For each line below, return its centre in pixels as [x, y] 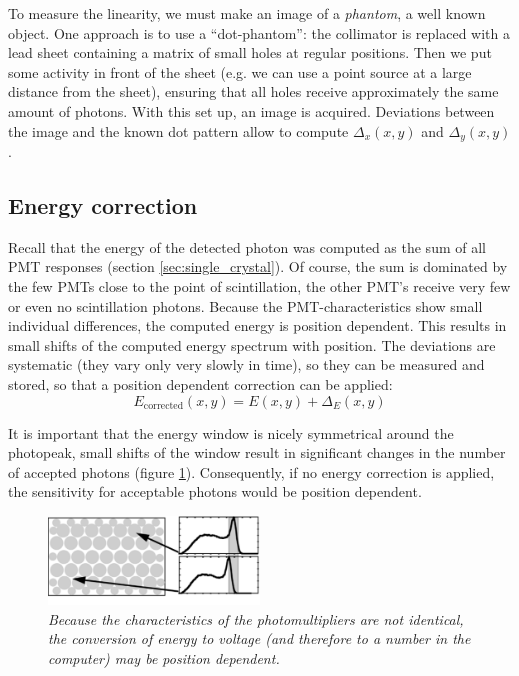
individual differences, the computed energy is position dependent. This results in [257, 325]
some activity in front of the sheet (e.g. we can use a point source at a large [240, 71]
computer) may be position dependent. [164, 657]
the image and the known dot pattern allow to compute [178, 130]
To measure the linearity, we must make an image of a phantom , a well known [247, 13]
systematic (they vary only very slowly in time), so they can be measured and [246, 364]
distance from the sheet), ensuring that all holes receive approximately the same [253, 91]
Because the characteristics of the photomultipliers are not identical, [256, 618]
